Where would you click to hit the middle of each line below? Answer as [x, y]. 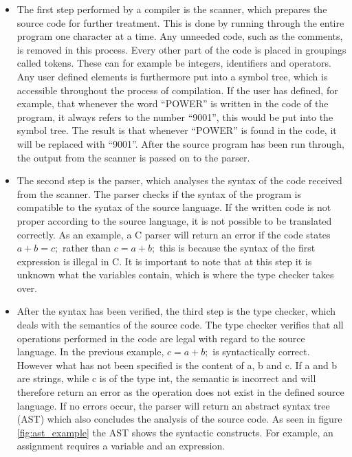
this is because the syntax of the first [237, 248]
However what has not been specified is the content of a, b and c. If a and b [177, 365]
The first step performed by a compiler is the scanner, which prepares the [172, 9]
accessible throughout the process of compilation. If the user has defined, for [177, 90]
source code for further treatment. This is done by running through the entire [180, 22]
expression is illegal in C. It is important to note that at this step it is [164, 261]
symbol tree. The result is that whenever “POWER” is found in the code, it [177, 130]
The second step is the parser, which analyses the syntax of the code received [179, 180]
